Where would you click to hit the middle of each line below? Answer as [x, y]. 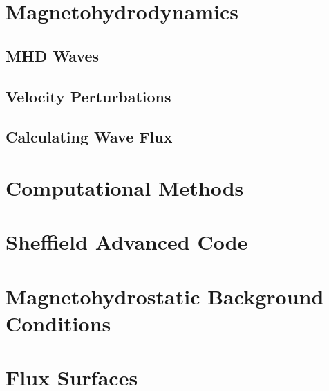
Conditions [58, 323]
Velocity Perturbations [88, 96]
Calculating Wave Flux [89, 137]
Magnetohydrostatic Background [165, 296]
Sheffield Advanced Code [127, 242]
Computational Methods [125, 187]
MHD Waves [53, 55]
